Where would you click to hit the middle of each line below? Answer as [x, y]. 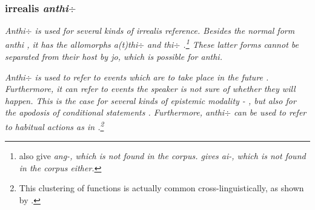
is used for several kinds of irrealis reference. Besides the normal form [165, 31]
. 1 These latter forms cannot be [241, 44]
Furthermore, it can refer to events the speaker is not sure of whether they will [150, 89]
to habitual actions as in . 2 [55, 126]
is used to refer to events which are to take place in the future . [152, 77]
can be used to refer [270, 112]
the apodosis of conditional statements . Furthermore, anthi [115, 112]
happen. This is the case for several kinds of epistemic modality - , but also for [151, 100]
